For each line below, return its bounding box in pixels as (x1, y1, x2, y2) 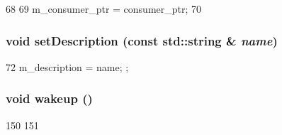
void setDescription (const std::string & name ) (6, 31, 278, 49)
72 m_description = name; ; (6, 59, 129, 74)
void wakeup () (6, 90, 93, 107)
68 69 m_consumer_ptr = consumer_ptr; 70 (6, 1, 202, 16)
